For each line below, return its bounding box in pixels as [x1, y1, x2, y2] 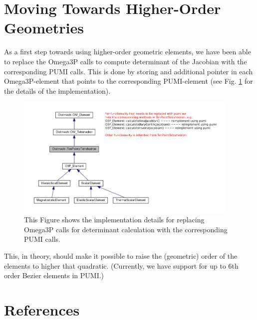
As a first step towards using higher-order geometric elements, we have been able [4, 46, 251, 57]
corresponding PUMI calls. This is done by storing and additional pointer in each [4, 66, 253, 76]
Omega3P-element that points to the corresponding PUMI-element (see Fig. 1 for [4, 76, 253, 86]
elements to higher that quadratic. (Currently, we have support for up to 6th [4, 260, 239, 271]
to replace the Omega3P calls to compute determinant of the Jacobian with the [4, 56, 247, 66]
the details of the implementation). [4, 85, 111, 96]
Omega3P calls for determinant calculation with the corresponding [24, 224, 228, 234]
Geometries [4, 17, 84, 38]
